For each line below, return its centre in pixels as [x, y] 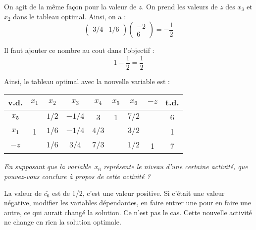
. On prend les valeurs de [180, 6]
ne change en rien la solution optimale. [63, 222]
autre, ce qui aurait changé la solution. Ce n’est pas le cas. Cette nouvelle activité [128, 212]
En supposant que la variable [48, 166]
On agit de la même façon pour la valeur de [70, 6]
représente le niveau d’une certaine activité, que [176, 166]
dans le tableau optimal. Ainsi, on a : [70, 16]
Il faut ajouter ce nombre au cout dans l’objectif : [79, 50]
